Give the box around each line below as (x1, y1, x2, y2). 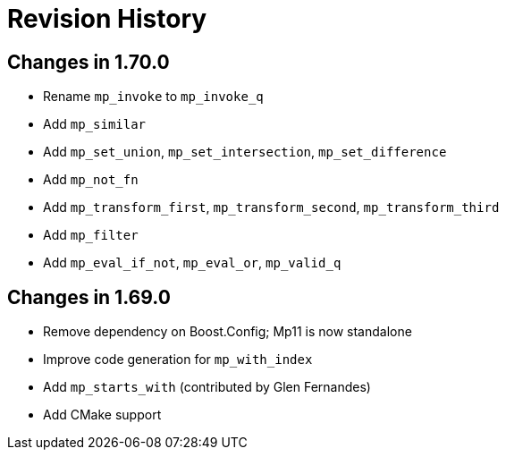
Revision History (7, 4, 207, 34)
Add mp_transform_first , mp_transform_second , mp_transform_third (43, 199, 500, 216)
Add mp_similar (43, 116, 147, 132)
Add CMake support (43, 407, 162, 423)
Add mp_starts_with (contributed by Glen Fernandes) (43, 379, 371, 395)
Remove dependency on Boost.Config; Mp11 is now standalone (43, 324, 412, 340)
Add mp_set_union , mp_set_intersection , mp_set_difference (43, 144, 447, 160)
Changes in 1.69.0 (7, 285, 171, 309)
